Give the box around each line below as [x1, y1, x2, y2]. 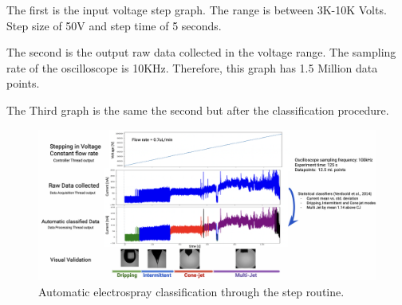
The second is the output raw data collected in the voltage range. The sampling [6, 44, 396, 61]
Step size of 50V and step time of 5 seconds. [6, 17, 222, 33]
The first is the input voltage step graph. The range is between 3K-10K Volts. [6, 2, 387, 18]
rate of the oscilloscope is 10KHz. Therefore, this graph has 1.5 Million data [6, 59, 378, 76]
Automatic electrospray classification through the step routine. [38, 283, 345, 299]
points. [6, 75, 40, 92]
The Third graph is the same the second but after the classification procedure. [6, 101, 389, 118]
